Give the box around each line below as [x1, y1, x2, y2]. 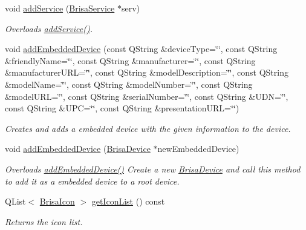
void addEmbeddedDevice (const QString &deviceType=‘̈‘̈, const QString [5, 42, 278, 55]
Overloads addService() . [5, 22, 93, 34]
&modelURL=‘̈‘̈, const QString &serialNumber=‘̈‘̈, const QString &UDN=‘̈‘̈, [5, 90, 288, 102]
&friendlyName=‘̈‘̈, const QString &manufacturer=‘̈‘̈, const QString [5, 54, 256, 67]
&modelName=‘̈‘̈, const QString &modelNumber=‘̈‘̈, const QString [5, 77, 253, 90]
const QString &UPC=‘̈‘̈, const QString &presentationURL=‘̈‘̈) [5, 102, 239, 114]
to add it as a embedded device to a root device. [5, 174, 180, 187]
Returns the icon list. [5, 215, 83, 228]
